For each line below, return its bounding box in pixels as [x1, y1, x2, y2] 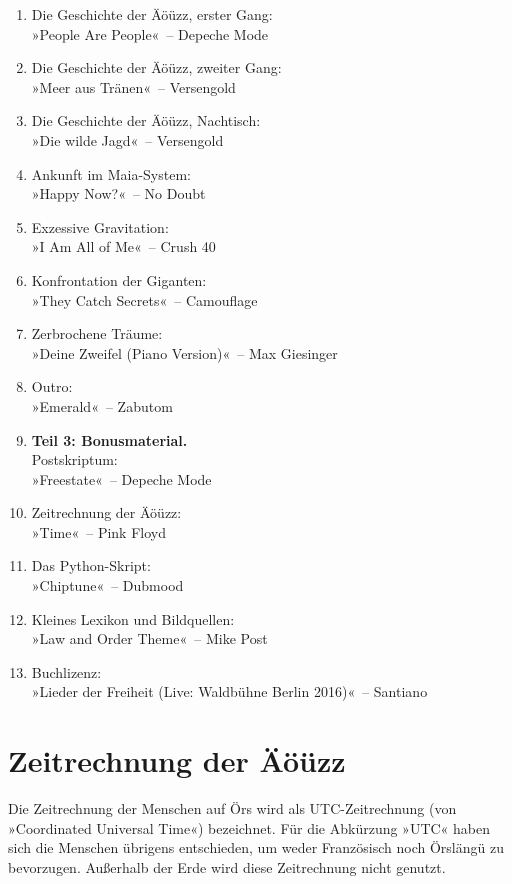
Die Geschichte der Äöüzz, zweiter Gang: [31, 57, 282, 78]
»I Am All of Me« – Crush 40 [31, 236, 216, 257]
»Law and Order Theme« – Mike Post [31, 628, 268, 649]
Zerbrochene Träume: [31, 323, 163, 344]
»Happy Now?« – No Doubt [31, 183, 206, 204]
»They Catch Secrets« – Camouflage [31, 289, 258, 310]
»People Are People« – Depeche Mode [31, 23, 269, 44]
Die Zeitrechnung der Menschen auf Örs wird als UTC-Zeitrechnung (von [8, 798, 457, 819]
